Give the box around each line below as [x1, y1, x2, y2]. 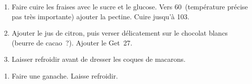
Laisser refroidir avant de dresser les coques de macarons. [11, 54, 186, 64]
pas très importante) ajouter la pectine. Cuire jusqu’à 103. [11, 11, 189, 21]
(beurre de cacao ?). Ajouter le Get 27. [11, 37, 132, 47]
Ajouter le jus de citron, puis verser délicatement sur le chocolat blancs [11, 28, 228, 38]
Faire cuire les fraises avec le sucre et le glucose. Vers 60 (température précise [11, 1, 248, 11]
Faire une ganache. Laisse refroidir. [11, 70, 118, 81]
